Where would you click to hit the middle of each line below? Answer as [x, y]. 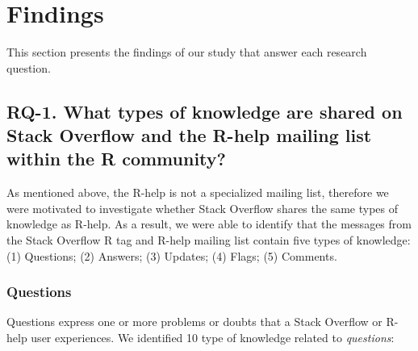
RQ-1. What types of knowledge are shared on [205, 111]
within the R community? [116, 159]
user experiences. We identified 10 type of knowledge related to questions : [213, 338]
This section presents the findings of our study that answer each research [187, 52]
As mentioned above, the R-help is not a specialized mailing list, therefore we [198, 192]
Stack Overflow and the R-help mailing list [189, 135]
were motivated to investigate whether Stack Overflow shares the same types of [203, 208]
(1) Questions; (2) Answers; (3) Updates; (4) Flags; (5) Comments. [172, 255]
